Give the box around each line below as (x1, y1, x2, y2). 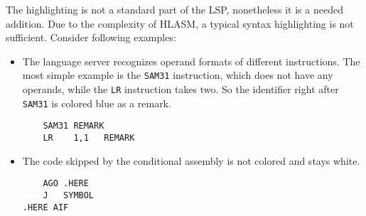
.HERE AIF (22, 202, 69, 212)
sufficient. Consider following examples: (6, 30, 176, 45)
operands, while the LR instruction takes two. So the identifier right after (22, 82, 339, 97)
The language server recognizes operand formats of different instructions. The (22, 53, 360, 68)
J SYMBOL (43, 190, 95, 200)
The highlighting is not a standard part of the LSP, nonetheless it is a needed (6, 2, 343, 16)
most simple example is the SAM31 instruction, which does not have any (22, 67, 333, 82)
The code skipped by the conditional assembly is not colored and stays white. (22, 153, 360, 168)
